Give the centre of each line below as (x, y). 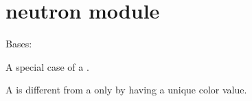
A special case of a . (47, 66)
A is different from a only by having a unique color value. (126, 90)
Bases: (19, 44)
